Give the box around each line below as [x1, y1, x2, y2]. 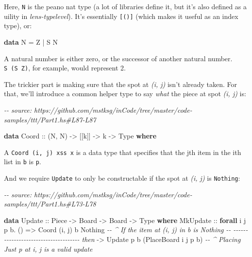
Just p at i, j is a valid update [4, 243, 93, 254]
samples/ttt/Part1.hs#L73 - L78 [4, 199, 96, 209]
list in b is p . [4, 156, 41, 167]
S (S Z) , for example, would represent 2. [4, 63, 126, 73]
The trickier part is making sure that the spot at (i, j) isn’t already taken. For [4, 79, 237, 89]
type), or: [4, 20, 32, 31]
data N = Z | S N [4, 36, 58, 47]
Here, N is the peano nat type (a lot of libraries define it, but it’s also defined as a [4, 1, 247, 11]
